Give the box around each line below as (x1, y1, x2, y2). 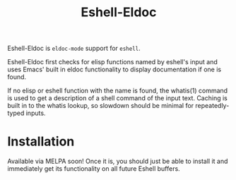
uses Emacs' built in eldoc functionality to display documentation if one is (7, 65, 221, 74)
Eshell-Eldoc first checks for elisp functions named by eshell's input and (7, 58, 218, 66)
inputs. (25, 109, 46, 117)
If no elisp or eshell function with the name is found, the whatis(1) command (7, 86, 228, 95)
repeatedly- (195, 102, 230, 110)
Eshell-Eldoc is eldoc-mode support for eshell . (7, 44, 141, 53)
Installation (7, 133, 75, 150)
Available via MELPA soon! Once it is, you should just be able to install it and (7, 157, 228, 166)
